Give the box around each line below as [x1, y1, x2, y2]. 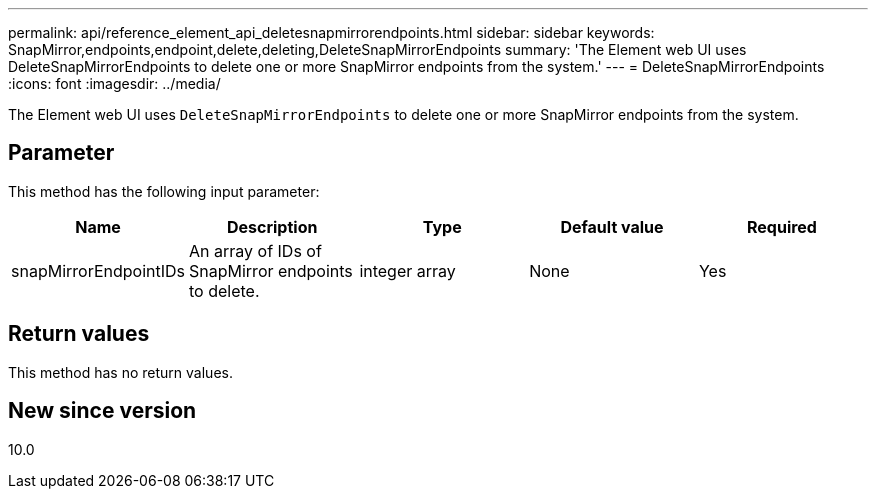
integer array [359, 260, 456, 281]
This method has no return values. [8, 363, 233, 381]
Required [746, 216, 817, 237]
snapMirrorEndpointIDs [11, 260, 186, 281]
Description [226, 216, 318, 237]
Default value [560, 216, 664, 237]
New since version [8, 398, 197, 424]
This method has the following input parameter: [8, 182, 320, 200]
